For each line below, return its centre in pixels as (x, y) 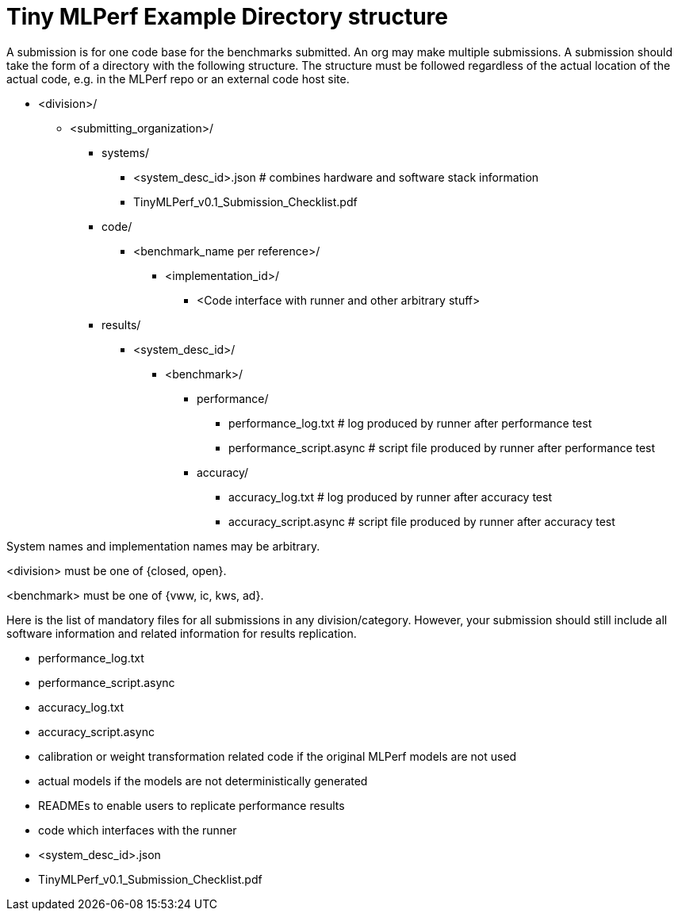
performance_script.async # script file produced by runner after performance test (442, 447)
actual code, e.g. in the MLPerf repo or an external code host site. (178, 79)
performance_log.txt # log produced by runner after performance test (410, 423)
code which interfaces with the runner (138, 830)
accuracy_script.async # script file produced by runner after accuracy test (422, 521)
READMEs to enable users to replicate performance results (192, 805)
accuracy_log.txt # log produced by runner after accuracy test (390, 497)
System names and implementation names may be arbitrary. (163, 546)
